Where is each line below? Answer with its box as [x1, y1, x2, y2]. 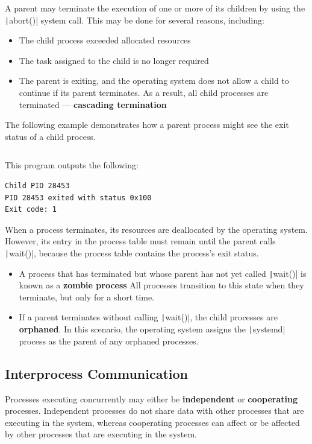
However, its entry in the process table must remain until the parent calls [5, 235, 276, 247]
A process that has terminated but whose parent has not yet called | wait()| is [19, 267, 307, 279]
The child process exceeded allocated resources [19, 34, 191, 46]
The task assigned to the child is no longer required [19, 54, 209, 66]
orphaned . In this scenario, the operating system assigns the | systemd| [19, 323, 285, 335]
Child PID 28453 [5, 182, 70, 190]
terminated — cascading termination [19, 98, 167, 110]
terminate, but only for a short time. [19, 290, 155, 303]
